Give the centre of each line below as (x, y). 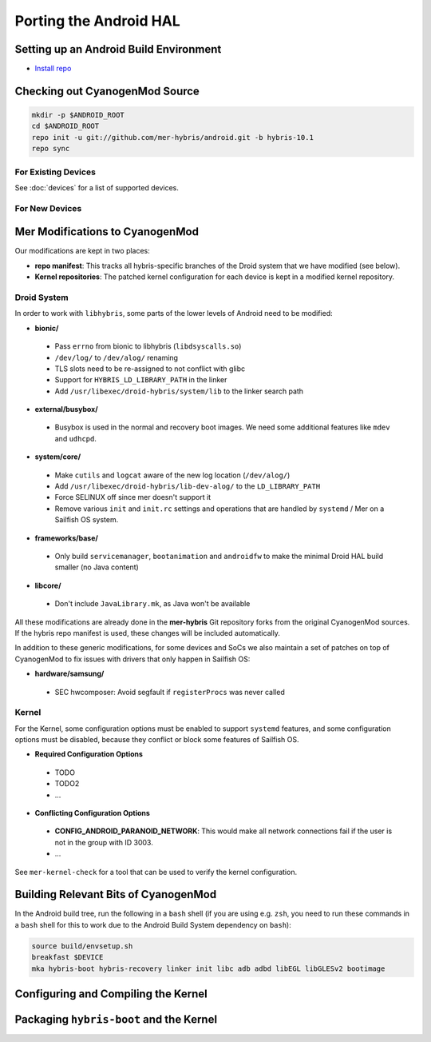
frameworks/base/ (67, 538)
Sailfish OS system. (87, 520)
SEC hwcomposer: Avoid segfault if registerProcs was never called (170, 692)
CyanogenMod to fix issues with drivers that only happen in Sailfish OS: (132, 659)
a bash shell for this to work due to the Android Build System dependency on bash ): (153, 924)
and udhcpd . (76, 438)
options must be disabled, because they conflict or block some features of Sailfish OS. (157, 740)
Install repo (53, 69)
